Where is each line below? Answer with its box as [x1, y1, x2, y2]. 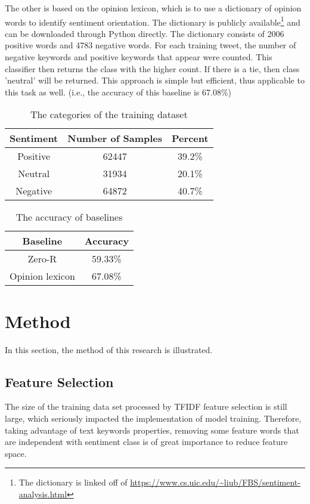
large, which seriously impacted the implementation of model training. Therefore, [5, 412, 302, 424]
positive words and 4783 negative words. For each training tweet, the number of [5, 39, 296, 51]
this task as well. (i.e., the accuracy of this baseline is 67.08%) [5, 85, 232, 98]
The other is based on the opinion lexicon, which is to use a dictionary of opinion [5, 2, 302, 14]
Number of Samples [67, 131, 163, 146]
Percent [172, 131, 209, 146]
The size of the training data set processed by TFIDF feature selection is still [5, 400, 287, 413]
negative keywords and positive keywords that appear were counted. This [5, 51, 272, 63]
